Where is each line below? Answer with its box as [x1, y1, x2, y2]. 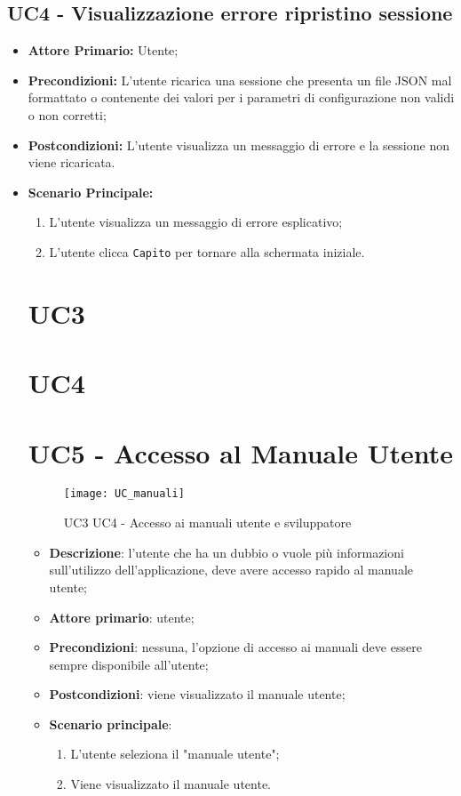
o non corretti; [28, 105, 107, 124]
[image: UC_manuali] [63, 487, 185, 501]
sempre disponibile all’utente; [49, 655, 209, 673]
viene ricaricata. [28, 153, 115, 172]
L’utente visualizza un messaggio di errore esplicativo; [49, 213, 343, 231]
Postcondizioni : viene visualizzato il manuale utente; [49, 685, 346, 704]
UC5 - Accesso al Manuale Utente [28, 434, 453, 470]
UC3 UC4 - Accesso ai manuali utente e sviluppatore [63, 513, 352, 532]
